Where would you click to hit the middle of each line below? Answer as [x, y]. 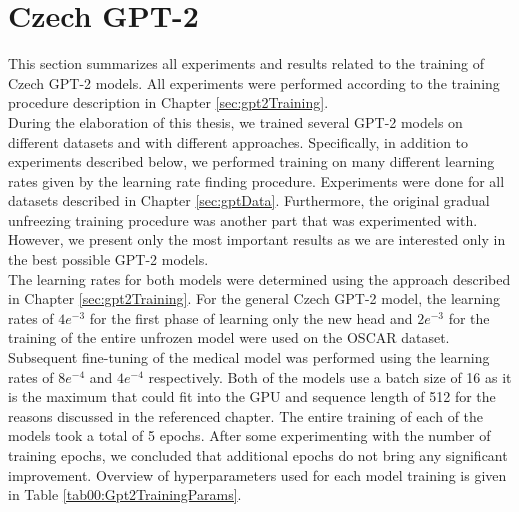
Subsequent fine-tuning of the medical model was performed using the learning [249, 357]
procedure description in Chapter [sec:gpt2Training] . [168, 102]
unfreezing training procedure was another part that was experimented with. [243, 219]
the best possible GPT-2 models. [108, 259]
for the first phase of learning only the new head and [251, 317]
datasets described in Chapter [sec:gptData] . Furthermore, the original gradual [249, 200]
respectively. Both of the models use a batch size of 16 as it [330, 376]
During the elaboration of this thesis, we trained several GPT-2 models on [235, 121]
